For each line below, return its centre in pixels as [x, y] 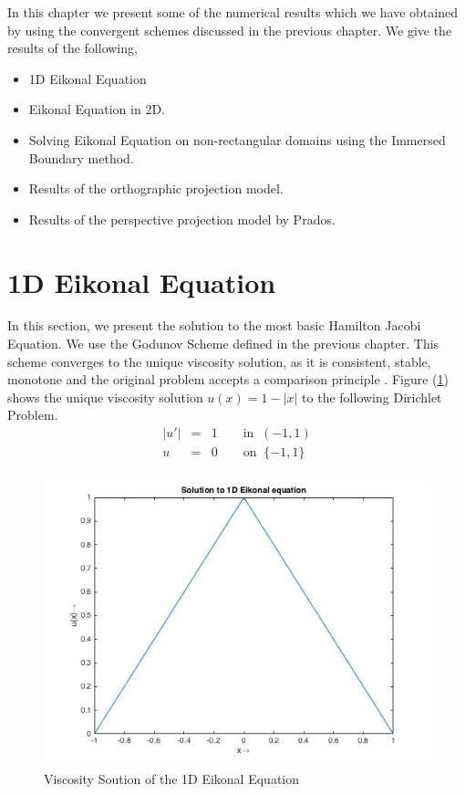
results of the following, [72, 48]
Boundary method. [81, 157]
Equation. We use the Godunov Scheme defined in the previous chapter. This [223, 344]
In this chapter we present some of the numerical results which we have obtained [232, 12]
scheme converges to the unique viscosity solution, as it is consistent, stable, [219, 361]
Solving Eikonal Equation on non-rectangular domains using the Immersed [237, 139]
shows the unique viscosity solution [105, 397]
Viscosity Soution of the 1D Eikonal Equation [171, 778]
